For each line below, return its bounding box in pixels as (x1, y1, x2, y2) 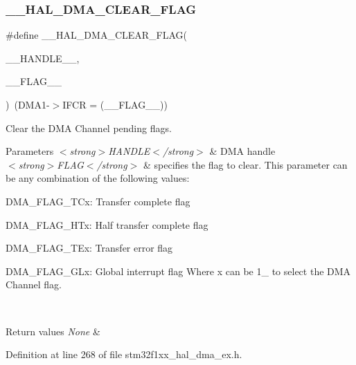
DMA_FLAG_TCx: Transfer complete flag (6, 194, 190, 208)
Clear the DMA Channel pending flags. (6, 120, 172, 135)
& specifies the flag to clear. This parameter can (143, 157, 348, 171)
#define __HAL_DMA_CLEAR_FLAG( (6, 28, 188, 42)
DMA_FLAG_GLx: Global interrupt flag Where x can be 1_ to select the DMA (6, 263, 351, 278)
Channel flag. (6, 277, 62, 292)
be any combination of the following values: (6, 171, 190, 185)
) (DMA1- (6, 97, 50, 111)
